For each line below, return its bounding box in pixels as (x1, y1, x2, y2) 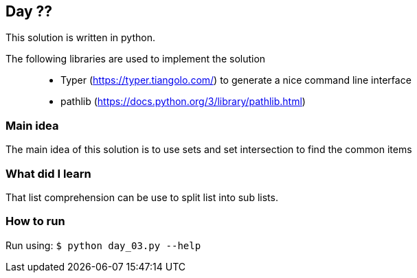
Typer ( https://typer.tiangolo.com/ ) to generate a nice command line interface (60, 74, 412, 86)
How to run (5, 214, 65, 229)
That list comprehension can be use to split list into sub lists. (5, 191, 278, 203)
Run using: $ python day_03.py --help (5, 239, 201, 251)
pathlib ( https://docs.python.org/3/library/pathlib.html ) (60, 95, 306, 108)
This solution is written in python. (5, 32, 155, 44)
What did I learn (5, 166, 91, 181)
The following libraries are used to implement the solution (5, 53, 266, 65)
